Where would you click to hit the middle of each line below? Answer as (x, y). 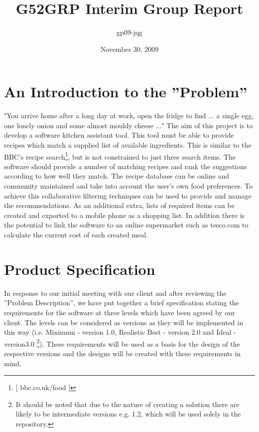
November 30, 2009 (129, 49)
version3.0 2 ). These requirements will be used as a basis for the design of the (122, 343)
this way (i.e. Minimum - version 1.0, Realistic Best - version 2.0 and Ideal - (120, 332)
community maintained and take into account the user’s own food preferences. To (128, 186)
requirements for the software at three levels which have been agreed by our (120, 312)
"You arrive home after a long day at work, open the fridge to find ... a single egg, (129, 115)
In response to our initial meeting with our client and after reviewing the (115, 293)
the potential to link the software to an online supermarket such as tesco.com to (126, 225)
